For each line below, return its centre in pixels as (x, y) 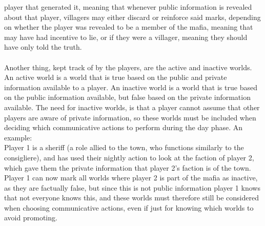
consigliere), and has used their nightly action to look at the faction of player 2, (129, 157)
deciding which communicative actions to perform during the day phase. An (124, 127)
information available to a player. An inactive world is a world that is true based (131, 87)
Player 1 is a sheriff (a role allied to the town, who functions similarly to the (124, 147)
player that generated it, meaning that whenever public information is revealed (128, 7)
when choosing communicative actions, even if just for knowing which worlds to (129, 207)
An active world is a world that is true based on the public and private (116, 77)
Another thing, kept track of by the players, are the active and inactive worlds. (128, 67)
